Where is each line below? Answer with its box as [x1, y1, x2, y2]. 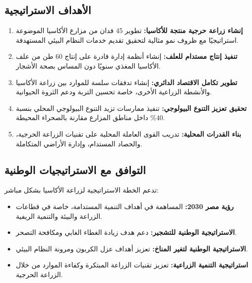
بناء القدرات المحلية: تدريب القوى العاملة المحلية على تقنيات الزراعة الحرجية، [16, 128, 241, 139]
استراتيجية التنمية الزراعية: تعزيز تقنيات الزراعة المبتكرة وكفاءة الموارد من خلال [16, 260, 248, 270]
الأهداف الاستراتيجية [4, 2, 91, 18]
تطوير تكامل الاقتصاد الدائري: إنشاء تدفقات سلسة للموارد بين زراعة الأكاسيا [16, 77, 237, 87]
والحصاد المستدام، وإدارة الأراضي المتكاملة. [16, 138, 143, 148]
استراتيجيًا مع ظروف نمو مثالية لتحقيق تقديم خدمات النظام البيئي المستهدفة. [16, 35, 238, 45]
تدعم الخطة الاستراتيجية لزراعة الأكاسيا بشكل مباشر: [4, 185, 159, 195]
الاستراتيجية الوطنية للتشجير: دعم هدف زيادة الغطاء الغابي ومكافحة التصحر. [16, 227, 237, 237]
